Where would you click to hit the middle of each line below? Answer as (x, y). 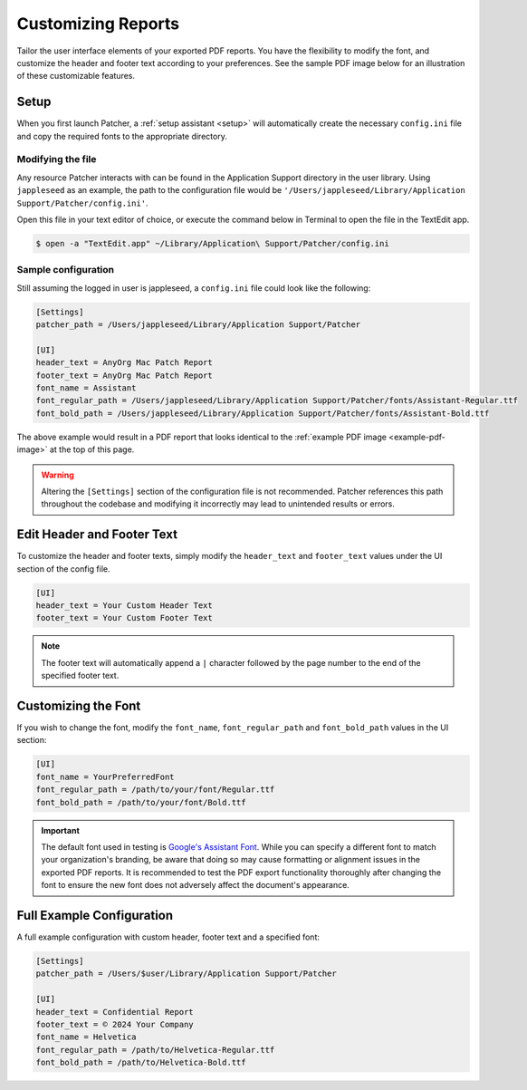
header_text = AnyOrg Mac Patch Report (124, 363)
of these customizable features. (76, 76)
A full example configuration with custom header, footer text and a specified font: (168, 937)
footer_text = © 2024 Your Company (115, 1024)
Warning (57, 475)
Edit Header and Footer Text (97, 535)
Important (61, 830)
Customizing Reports (98, 24)
